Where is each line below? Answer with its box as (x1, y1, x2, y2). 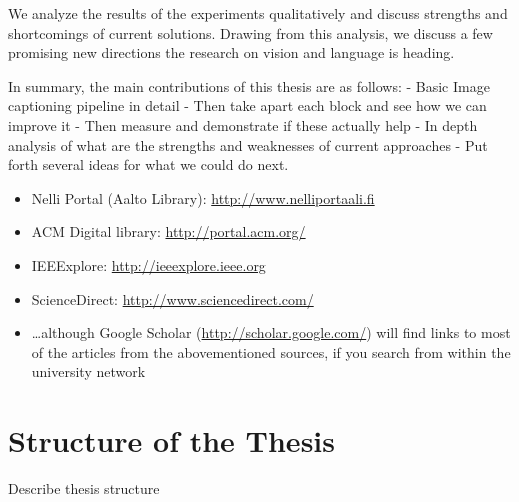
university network (31, 361, 146, 382)
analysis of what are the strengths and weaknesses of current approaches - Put (8, 134, 488, 155)
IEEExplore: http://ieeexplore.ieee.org (31, 254, 266, 275)
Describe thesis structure (8, 478, 160, 499)
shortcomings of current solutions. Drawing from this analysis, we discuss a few (8, 22, 493, 43)
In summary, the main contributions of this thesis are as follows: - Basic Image (8, 75, 490, 96)
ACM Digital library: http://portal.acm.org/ (31, 221, 306, 242)
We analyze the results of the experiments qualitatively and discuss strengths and (8, 3, 508, 23)
